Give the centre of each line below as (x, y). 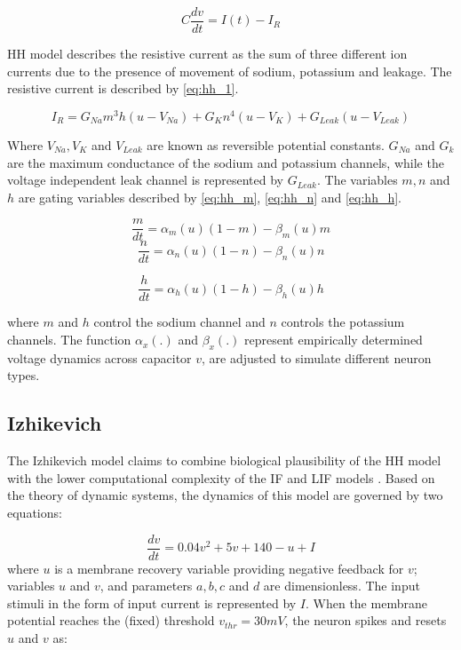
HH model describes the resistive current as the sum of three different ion (207, 54)
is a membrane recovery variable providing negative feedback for (229, 568)
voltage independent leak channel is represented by (145, 180)
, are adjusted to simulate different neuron (317, 357)
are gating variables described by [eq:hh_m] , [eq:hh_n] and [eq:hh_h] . (210, 197)
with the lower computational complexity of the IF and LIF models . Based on (221, 477)
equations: (35, 513)
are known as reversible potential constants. (266, 144)
